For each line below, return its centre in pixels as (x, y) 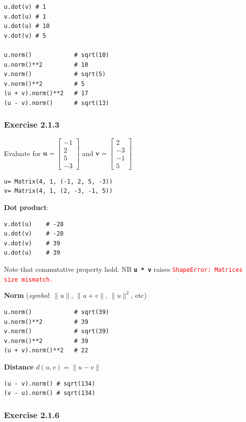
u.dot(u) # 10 (27, 26)
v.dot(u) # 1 (25, 16)
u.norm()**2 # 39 (46, 322)
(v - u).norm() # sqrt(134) (50, 393)
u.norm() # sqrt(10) (57, 55)
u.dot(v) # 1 (25, 7)
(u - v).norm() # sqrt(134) (50, 383)
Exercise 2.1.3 (32, 124)
